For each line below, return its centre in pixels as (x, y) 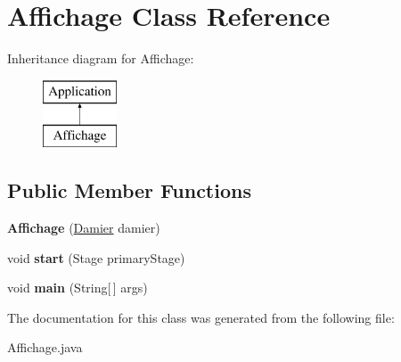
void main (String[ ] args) (78, 288)
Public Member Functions (129, 190)
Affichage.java (45, 347)
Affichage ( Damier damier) (84, 228)
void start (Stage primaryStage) (96, 257)
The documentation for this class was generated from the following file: (201, 317)
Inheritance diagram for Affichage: (101, 58)
